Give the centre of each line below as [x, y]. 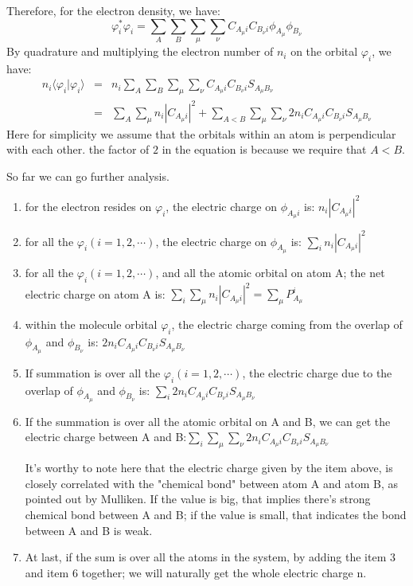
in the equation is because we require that [264, 149]
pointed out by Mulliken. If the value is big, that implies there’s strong [198, 499]
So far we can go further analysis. [88, 176]
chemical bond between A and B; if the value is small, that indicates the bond [216, 515]
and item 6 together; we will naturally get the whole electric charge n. [196, 572]
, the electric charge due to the [317, 372]
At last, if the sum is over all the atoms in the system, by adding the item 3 [210, 557]
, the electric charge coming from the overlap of [287, 324]
